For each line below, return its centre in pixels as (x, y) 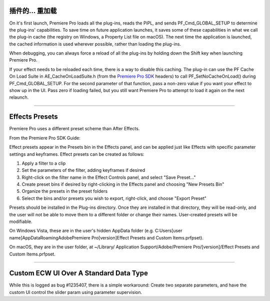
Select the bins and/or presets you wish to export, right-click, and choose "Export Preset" (114, 198)
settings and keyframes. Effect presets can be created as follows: (77, 154)
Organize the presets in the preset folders (64, 191)
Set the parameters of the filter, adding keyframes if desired (83, 170)
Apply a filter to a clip (44, 163)
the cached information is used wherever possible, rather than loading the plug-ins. (95, 44)
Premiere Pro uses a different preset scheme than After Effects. (74, 129)
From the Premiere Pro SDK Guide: (45, 138)
